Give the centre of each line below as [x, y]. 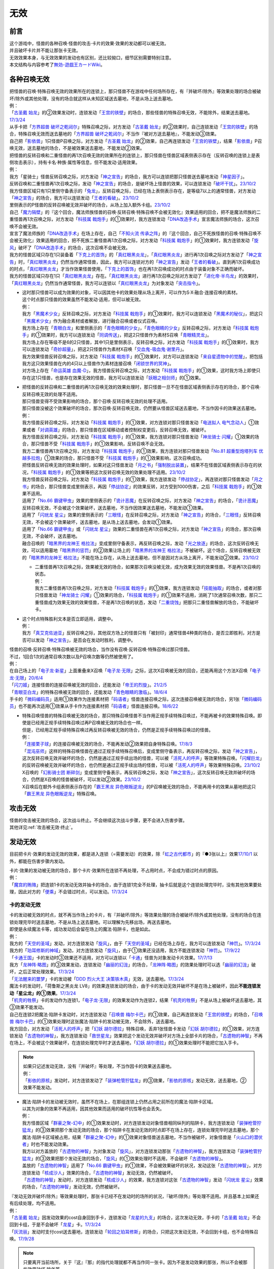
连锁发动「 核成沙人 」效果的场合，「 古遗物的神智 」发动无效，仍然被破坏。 [99, 1173]
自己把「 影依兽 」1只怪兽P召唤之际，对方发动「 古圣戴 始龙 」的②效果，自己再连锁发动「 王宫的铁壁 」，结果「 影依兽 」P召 [136, 141]
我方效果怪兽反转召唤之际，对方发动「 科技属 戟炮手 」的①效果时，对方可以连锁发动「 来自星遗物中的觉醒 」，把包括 [143, 356]
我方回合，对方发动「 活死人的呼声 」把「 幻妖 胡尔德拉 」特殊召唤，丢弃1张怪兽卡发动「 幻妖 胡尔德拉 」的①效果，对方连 [135, 1028]
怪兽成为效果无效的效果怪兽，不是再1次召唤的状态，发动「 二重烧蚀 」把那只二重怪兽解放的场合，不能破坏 [149, 602]
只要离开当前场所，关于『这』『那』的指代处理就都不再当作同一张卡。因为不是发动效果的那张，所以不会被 [133, 1262]
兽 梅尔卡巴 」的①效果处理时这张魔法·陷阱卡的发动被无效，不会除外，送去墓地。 [94, 1022]
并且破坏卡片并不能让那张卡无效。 [45, 50]
